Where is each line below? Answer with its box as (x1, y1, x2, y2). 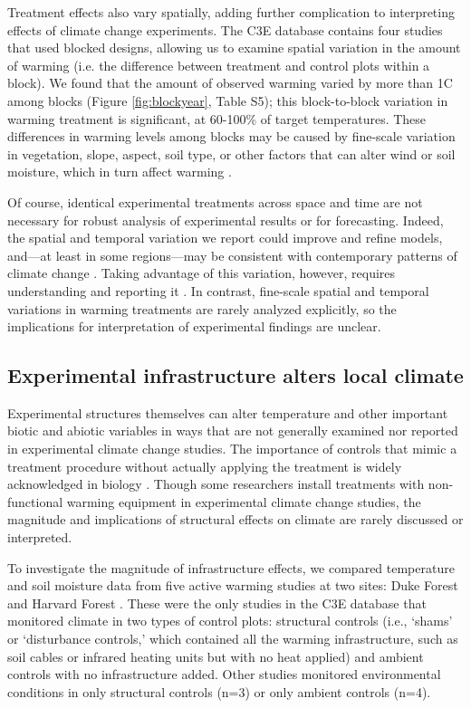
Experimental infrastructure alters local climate (7, 361, 464, 389)
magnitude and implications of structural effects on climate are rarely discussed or (7, 510, 464, 529)
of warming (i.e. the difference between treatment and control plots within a (7, 55, 430, 74)
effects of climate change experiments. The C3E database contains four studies (7, 20, 443, 39)
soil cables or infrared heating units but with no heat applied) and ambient (7, 646, 424, 665)
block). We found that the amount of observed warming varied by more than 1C (7, 73, 453, 92)
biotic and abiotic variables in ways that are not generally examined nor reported (7, 421, 458, 440)
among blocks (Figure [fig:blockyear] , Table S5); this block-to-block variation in (7, 91, 448, 110)
